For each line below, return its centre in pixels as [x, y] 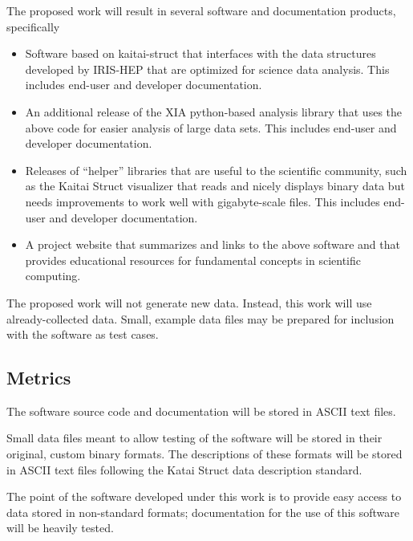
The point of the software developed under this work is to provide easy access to [204, 496]
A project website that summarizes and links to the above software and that [213, 244]
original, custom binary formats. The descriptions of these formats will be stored [204, 454]
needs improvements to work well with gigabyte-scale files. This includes [202, 201]
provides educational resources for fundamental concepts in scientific [193, 260]
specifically [33, 26]
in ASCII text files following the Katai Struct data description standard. [184, 469]
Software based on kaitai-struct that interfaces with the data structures [200, 53]
